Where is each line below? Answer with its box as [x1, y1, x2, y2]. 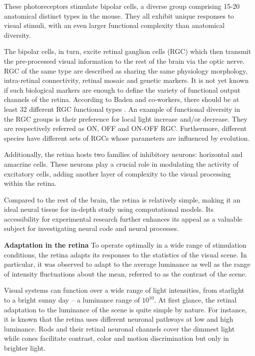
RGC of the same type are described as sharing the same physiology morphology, [4, 65, 248, 76]
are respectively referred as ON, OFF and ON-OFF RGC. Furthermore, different [4, 123, 247, 133]
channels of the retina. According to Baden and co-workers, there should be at [4, 94, 239, 104]
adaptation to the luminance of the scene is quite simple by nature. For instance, [4, 304, 247, 314]
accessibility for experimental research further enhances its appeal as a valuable [4, 213, 243, 224]
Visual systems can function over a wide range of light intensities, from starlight [4, 285, 245, 295]
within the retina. [4, 178, 57, 188]
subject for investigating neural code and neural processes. [4, 223, 179, 233]
